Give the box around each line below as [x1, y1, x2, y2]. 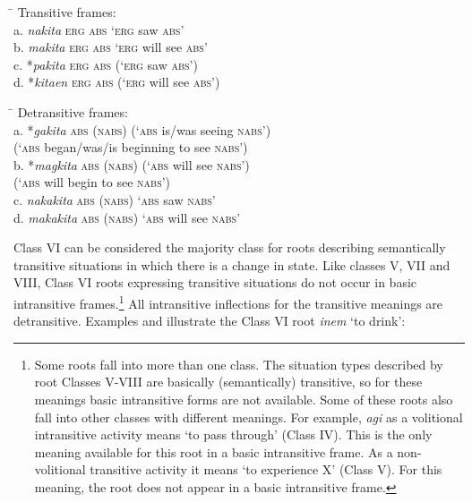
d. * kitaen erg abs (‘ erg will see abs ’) [13, 72, 220, 91]
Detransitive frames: [17, 102, 128, 121]
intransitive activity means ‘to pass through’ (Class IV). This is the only [34, 425, 433, 444]
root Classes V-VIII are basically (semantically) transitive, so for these [34, 372, 423, 391]
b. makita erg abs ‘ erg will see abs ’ [13, 38, 208, 56]
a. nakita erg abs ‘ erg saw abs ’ [13, 20, 185, 38]
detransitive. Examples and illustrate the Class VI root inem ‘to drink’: [13, 311, 406, 330]
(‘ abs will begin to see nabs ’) [13, 173, 171, 191]
